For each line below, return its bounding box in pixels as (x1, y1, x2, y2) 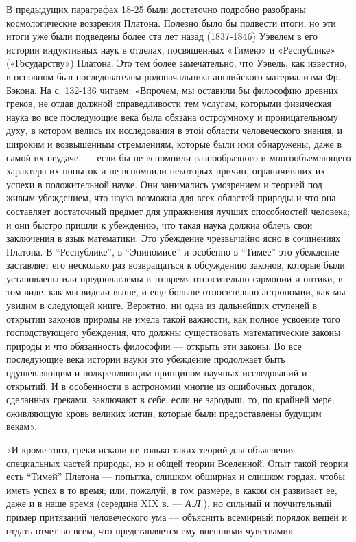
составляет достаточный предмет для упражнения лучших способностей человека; (6, 203, 351, 218)
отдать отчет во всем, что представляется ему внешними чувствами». (6, 523, 296, 537)
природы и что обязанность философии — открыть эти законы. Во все (6, 338, 302, 352)
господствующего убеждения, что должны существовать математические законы (6, 325, 341, 339)
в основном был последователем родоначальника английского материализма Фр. (6, 69, 341, 83)
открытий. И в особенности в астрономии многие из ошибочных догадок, (6, 379, 315, 393)
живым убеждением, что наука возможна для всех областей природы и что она (6, 190, 336, 205)
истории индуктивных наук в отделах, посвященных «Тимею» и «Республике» (6, 42, 336, 56)
